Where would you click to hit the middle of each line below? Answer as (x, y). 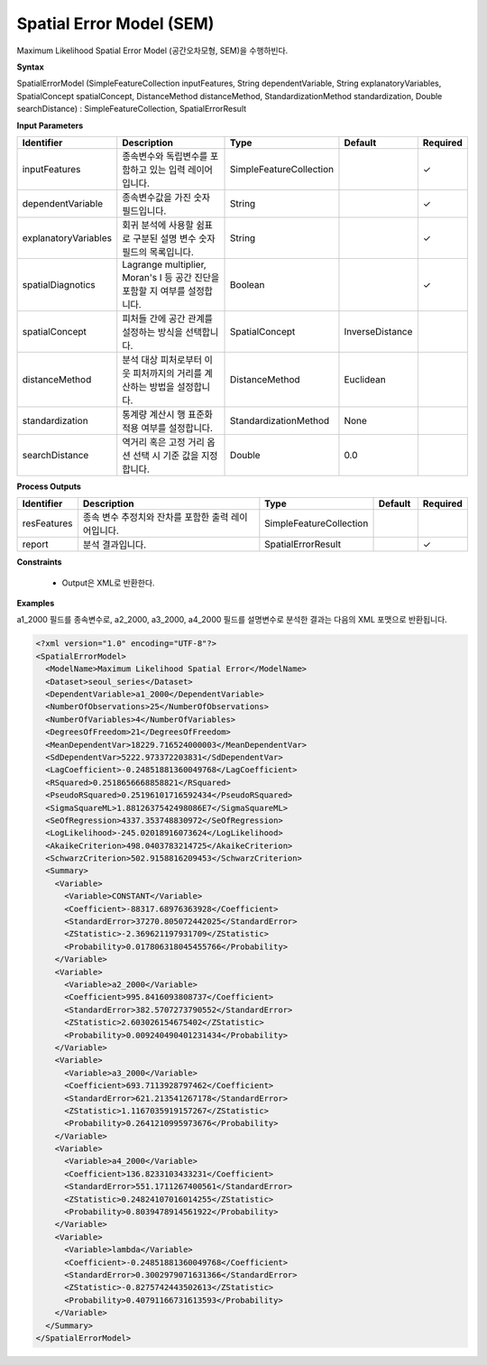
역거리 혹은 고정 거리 (163, 442)
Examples (36, 604)
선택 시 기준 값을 (165, 456)
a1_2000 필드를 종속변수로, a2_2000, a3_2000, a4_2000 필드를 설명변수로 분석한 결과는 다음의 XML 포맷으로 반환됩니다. (232, 620)
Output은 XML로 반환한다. (108, 583)
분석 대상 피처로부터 (162, 359)
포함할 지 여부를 (154, 291)
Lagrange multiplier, (164, 264)
